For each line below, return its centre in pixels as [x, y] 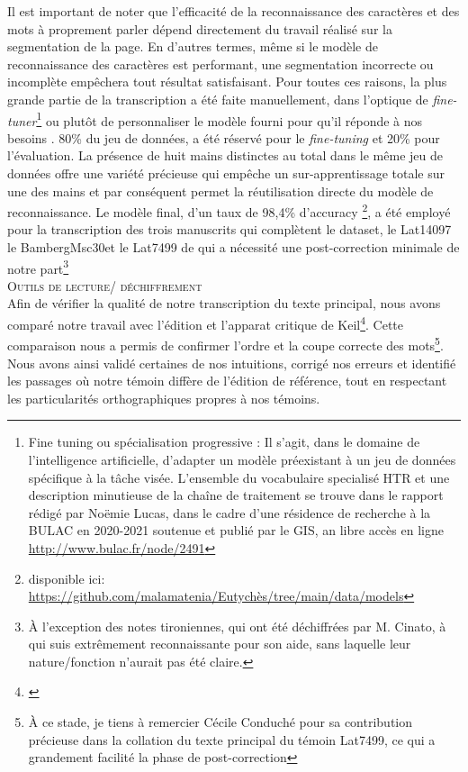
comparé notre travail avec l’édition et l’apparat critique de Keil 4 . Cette [206, 323]
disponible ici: [67, 578]
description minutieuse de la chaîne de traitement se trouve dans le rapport [236, 495]
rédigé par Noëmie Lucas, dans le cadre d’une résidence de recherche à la [229, 512]
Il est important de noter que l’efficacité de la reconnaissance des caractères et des [234, 11]
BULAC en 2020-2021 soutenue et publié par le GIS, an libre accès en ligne [236, 530]
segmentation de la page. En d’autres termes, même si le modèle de [193, 46]
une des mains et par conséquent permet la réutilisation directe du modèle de [220, 191]
